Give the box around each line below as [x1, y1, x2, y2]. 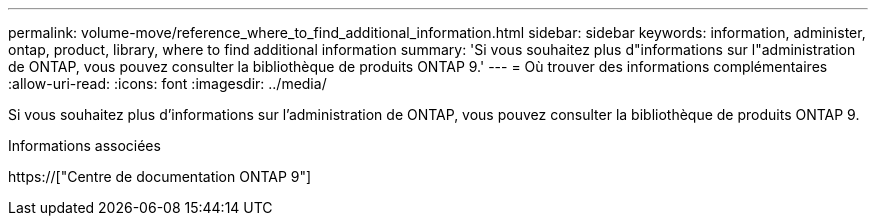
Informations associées [8, 137, 161, 154]
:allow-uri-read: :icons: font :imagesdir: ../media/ [8, 75, 327, 92]
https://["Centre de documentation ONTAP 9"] [8, 168, 312, 185]
